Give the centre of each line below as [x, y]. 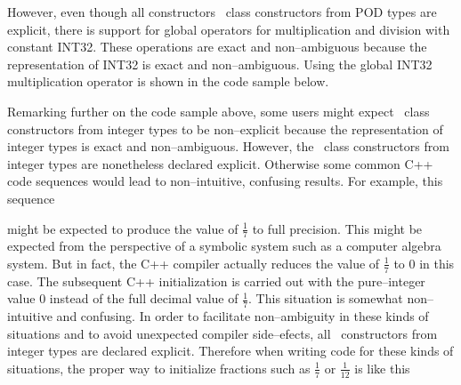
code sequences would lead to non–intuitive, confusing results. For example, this [225, 181]
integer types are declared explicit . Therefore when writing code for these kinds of [230, 351]
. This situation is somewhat [326, 298]
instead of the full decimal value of [144, 298]
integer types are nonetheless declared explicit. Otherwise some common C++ [220, 163]
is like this [382, 368]
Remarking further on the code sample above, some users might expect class [218, 111]
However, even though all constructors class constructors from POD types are [222, 12]
